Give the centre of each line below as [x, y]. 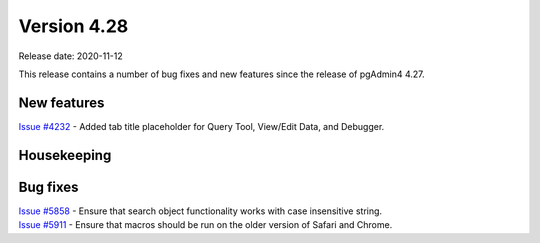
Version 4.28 [73, 26]
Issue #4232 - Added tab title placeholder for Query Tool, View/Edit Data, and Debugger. [201, 126]
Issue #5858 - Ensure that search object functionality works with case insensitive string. [200, 211]
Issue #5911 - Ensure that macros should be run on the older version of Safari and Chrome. [205, 225]
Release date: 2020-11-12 [71, 56]
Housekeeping [65, 155]
